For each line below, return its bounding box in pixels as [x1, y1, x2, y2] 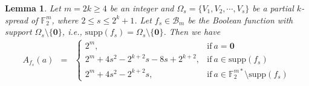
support [5, 25, 32, 38]
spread [5, 13, 28, 26]
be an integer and [109, 2, 174, 14]
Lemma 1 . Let [5, 2, 61, 14]
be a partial [252, 2, 294, 14]
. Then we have [163, 25, 221, 38]
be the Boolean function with [187, 13, 293, 26]
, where [51, 13, 79, 26]
